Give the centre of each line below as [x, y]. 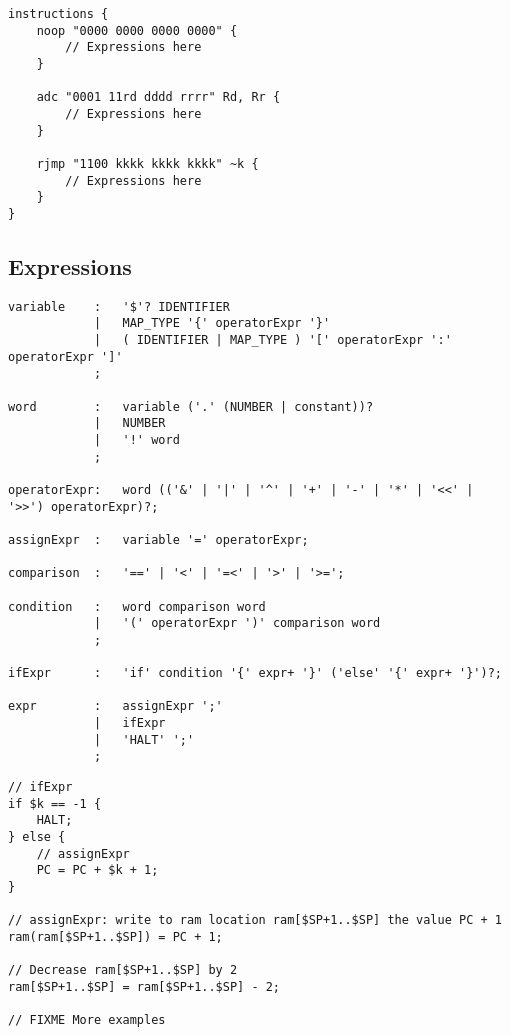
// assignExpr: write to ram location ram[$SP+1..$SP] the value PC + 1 [255, 920]
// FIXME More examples [87, 1020]
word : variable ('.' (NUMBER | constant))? [191, 406]
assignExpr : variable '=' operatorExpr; [158, 539]
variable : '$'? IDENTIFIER [119, 306]
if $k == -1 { [55, 803]
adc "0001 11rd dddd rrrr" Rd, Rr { [158, 97]
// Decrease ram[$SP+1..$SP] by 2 [123, 970]
